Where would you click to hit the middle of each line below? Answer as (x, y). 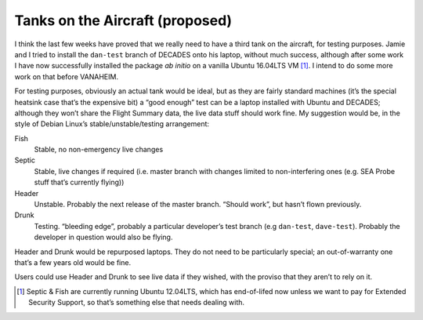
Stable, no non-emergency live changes (99, 150)
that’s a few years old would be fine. (73, 262)
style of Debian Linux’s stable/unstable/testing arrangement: (112, 124)
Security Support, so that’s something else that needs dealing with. (137, 303)
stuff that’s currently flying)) (79, 182)
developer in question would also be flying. (103, 237)
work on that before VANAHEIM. (67, 76)
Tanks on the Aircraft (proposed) (123, 20)
